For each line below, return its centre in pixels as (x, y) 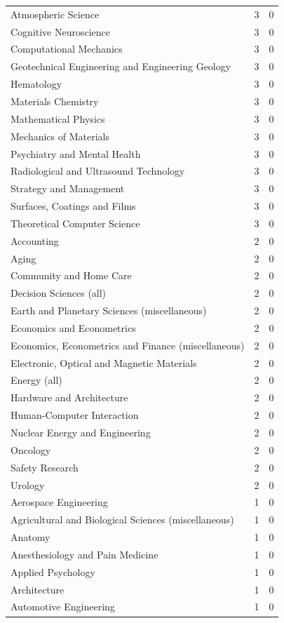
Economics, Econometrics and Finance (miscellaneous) (128, 345)
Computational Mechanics (67, 49)
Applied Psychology (53, 571)
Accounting (35, 240)
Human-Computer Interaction (75, 415)
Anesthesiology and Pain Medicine (84, 554)
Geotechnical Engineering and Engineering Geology (121, 66)
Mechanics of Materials (60, 136)
